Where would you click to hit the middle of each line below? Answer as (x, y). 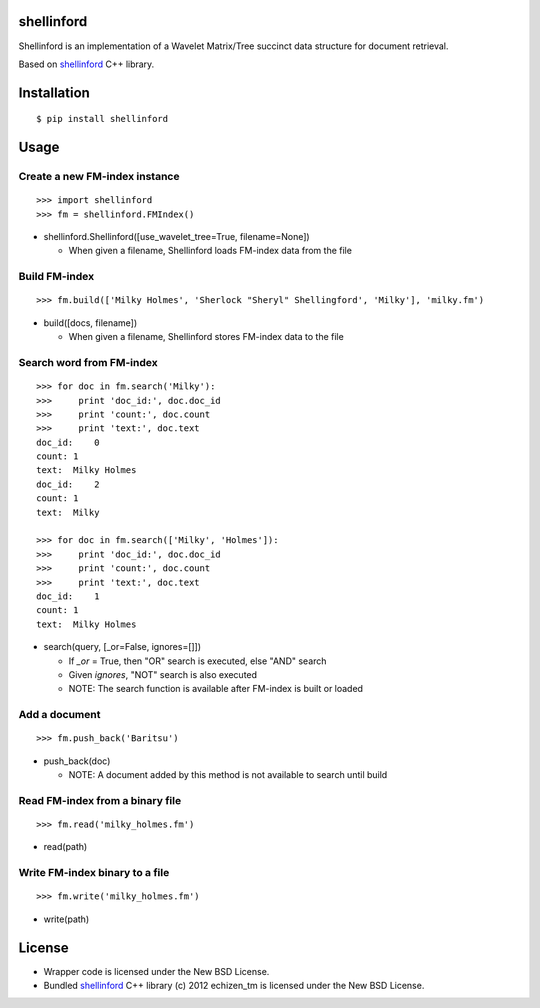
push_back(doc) (77, 761)
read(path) (65, 847)
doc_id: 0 (68, 442)
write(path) (66, 919)
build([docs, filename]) (90, 322)
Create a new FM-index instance (99, 177)
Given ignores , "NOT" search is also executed (163, 674)
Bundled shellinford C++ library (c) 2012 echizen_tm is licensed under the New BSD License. (234, 986)
